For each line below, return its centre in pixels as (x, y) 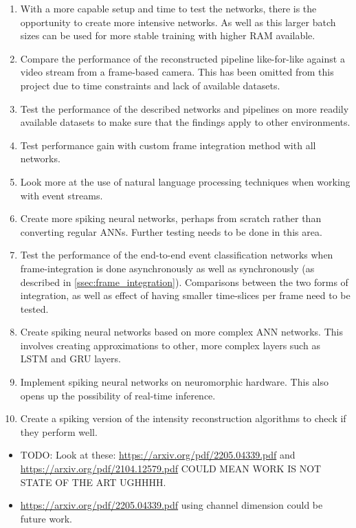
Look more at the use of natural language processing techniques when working (185, 181)
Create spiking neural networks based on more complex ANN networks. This (181, 332)
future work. (46, 518)
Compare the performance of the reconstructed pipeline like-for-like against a (182, 58)
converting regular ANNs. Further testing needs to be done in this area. (171, 231)
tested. (34, 308)
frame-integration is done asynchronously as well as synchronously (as (167, 268)
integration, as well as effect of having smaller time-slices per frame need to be (185, 295)
